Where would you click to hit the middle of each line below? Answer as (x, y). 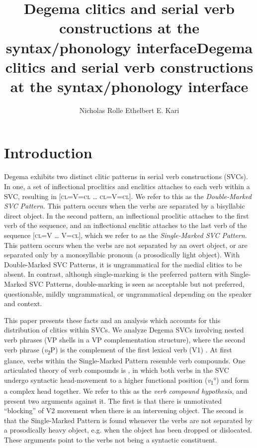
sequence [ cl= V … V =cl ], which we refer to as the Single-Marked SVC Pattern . (126, 235)
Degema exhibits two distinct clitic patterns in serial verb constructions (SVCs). (126, 176)
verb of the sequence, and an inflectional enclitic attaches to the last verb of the (126, 225)
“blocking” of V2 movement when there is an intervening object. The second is (124, 410)
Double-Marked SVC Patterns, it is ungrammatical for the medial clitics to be (123, 264)
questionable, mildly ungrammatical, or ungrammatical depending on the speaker (128, 293)
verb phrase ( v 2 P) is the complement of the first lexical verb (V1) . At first (118, 350)
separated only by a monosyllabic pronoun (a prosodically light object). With (122, 255)
